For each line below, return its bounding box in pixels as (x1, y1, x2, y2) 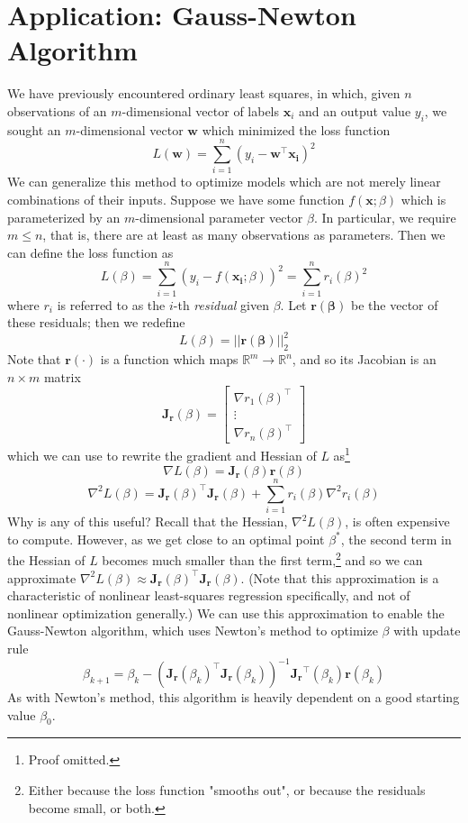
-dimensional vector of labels (121, 101, 280, 120)
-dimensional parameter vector (135, 207, 303, 226)
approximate (7, 568, 76, 587)
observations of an (7, 101, 107, 120)
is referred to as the (57, 295, 166, 314)
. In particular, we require (313, 207, 456, 226)
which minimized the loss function (202, 120, 391, 139)
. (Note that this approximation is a (240, 568, 439, 587)
